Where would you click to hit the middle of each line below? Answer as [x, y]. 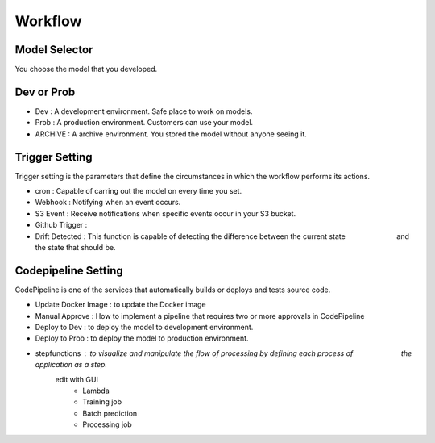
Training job [102, 402]
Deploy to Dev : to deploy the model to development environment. [144, 328]
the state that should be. [75, 247]
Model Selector [54, 50]
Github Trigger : [61, 225]
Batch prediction [110, 413]
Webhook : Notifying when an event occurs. [108, 203]
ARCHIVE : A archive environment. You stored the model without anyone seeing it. [171, 134]
